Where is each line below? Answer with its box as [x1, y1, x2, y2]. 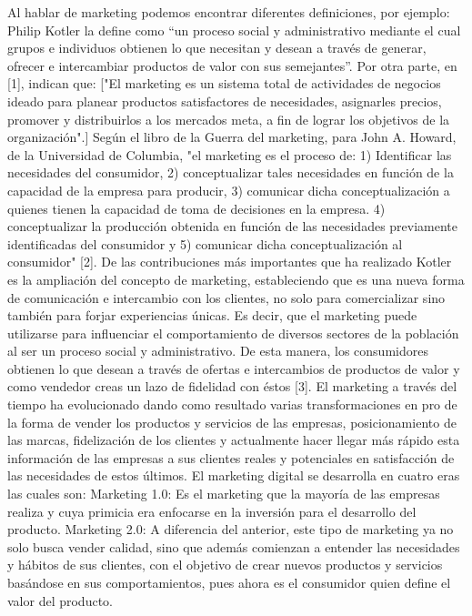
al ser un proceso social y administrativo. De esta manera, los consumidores [7, 341, 428, 360]
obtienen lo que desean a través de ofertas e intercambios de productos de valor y [7, 358, 460, 378]
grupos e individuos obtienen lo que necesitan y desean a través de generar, [7, 38, 427, 57]
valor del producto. [7, 591, 113, 610]
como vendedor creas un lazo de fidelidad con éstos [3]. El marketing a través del [7, 377, 457, 396]
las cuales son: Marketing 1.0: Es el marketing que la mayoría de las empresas [7, 484, 440, 503]
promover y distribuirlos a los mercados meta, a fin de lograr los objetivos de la [7, 109, 450, 128]
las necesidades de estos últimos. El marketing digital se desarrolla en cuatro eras [7, 466, 460, 485]
